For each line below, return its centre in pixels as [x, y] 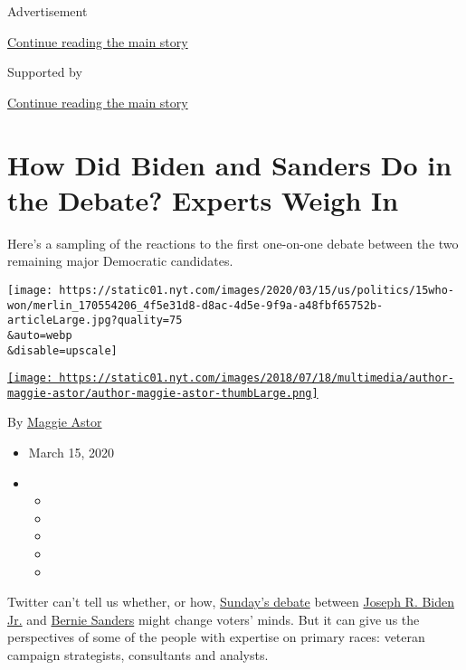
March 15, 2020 [71, 453]
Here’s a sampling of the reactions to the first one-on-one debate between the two [233, 243]
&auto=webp [40, 335]
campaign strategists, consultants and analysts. [138, 655]
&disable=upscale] [62, 350]
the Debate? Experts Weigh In [203, 199]
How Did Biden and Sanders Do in [230, 164]
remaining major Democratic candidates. [120, 261]
